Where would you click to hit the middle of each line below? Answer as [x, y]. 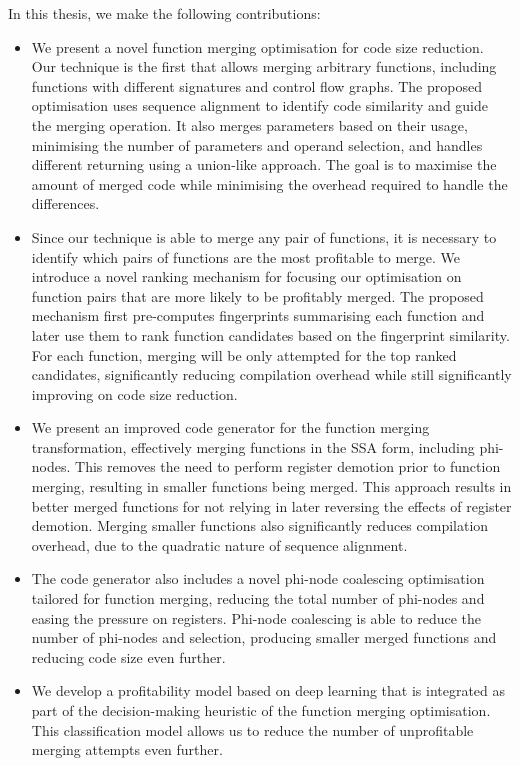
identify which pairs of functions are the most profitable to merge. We [245, 256]
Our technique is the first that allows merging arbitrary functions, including [264, 66]
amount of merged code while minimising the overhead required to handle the [269, 183]
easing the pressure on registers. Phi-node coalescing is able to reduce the [256, 617]
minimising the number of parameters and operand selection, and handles [257, 144]
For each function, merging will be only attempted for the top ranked [244, 354]
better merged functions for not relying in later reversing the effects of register [271, 505]
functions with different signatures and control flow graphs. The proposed [256, 85]
